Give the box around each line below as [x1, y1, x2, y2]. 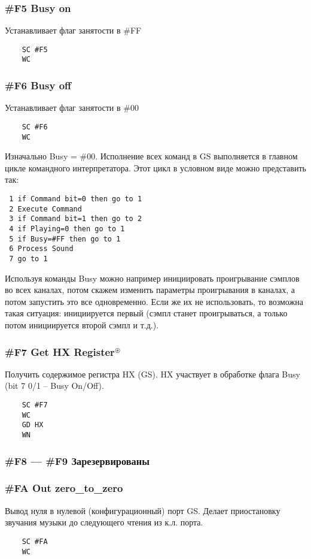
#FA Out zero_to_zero [5, 481, 123, 495]
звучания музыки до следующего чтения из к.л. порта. [5, 516, 203, 528]
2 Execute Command [9, 204, 82, 213]
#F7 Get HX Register [5, 344, 115, 359]
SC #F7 [22, 401, 48, 409]
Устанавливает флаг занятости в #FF [5, 24, 142, 37]
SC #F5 [22, 45, 48, 54]
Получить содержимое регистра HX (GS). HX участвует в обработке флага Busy [5, 367, 300, 380]
